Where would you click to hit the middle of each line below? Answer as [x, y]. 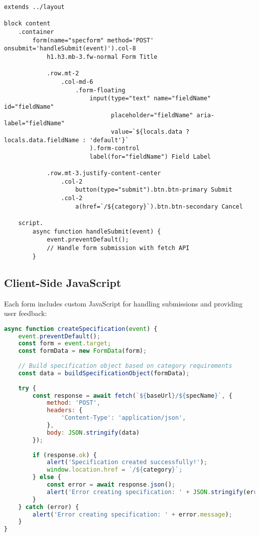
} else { [47, 477]
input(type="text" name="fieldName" [150, 99]
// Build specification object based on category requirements [125, 366]
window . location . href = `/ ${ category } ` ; [115, 470]
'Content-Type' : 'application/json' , [124, 418]
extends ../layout [34, 7]
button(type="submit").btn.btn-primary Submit [154, 190]
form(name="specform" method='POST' [93, 40]
